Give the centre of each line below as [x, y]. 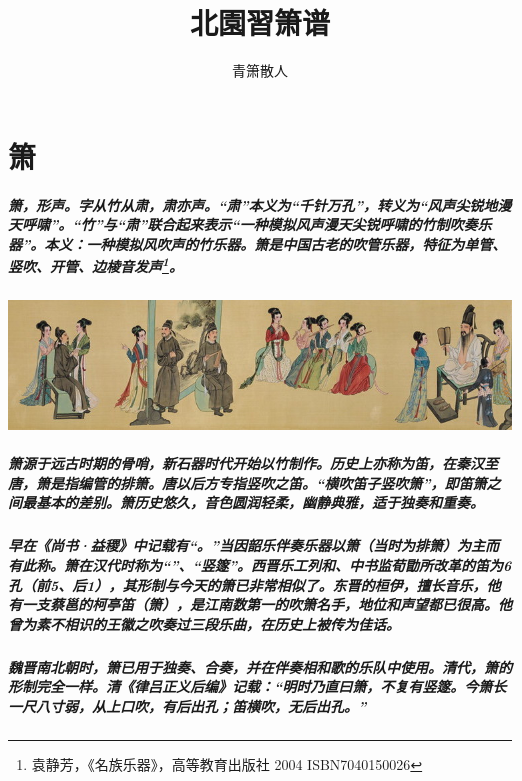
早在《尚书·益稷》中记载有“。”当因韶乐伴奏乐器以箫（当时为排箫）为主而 [253, 545]
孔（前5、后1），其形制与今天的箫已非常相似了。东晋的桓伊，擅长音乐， [247, 584]
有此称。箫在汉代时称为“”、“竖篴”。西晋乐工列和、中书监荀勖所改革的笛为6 [260, 565]
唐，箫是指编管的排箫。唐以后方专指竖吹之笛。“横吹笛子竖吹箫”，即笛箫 [247, 482]
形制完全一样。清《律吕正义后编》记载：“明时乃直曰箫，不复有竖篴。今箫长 [257, 686]
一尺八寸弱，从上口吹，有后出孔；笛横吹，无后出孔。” [187, 705]
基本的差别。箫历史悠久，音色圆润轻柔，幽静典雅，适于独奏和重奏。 [259, 502]
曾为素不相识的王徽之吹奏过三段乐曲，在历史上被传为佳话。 [204, 623]
